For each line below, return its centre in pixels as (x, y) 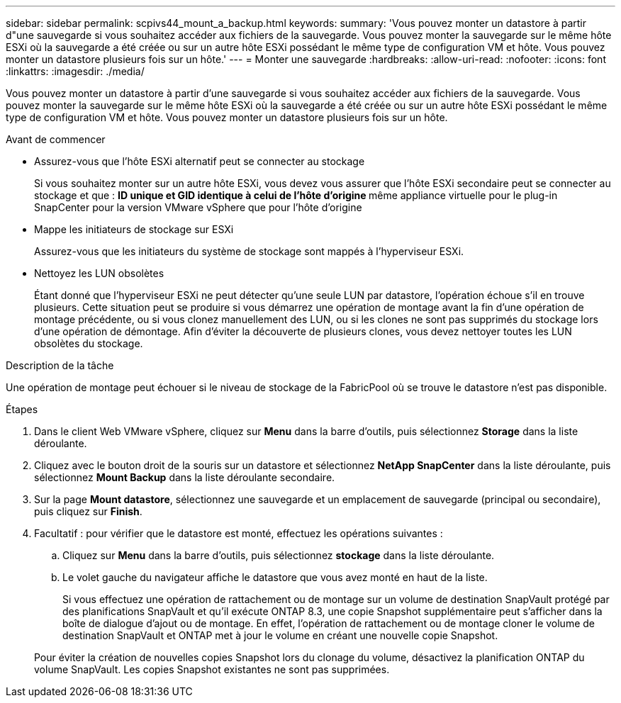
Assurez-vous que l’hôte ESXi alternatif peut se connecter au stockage (200, 161)
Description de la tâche (60, 365)
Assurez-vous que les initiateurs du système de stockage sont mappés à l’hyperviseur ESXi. (249, 251)
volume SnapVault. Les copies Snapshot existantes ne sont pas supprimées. (212, 669)
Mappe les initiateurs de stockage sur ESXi (134, 229)
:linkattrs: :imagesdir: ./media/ (75, 71)
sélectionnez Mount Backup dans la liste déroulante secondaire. (185, 477)
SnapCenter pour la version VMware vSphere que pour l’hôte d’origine (198, 207)
